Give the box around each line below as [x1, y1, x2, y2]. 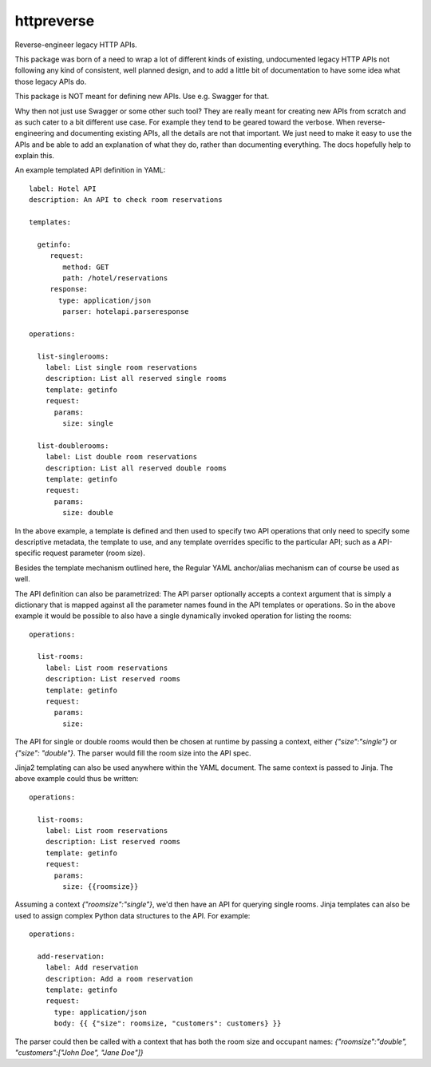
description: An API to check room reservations [29, 196, 223, 204]
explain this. [14, 151, 55, 161]
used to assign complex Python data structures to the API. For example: [14, 910, 251, 920]
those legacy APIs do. [14, 77, 87, 86]
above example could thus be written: [14, 774, 139, 783]
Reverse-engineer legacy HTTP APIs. [14, 40, 137, 50]
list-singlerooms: [37, 351, 109, 361]
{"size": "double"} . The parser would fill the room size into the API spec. [14, 748, 251, 758]
